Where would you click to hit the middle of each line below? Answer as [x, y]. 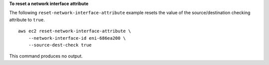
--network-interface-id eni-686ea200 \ [77, 38]
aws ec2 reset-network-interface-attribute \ [75, 31]
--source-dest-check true [60, 45]
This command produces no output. [46, 56]
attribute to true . [27, 19]
